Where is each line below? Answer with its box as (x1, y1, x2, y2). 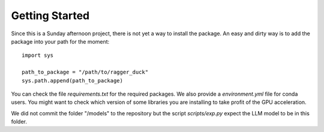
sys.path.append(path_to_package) (22, 77, 123, 84)
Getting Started (11, 9, 90, 22)
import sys (22, 52, 54, 59)
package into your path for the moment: (11, 38, 110, 45)
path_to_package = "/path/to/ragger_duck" (22, 69, 149, 76)
